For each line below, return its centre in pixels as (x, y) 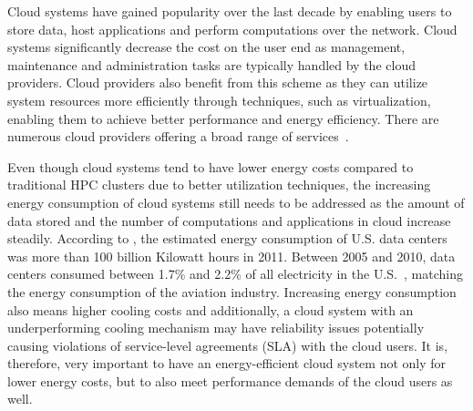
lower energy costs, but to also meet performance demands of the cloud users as (230, 380)
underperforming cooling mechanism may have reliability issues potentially (216, 328)
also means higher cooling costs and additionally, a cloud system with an (211, 309)
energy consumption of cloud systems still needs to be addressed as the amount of (236, 202)
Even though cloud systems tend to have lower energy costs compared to (211, 166)
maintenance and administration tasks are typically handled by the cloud (211, 64)
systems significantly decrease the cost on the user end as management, (206, 47)
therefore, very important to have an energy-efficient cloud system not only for (227, 363)
